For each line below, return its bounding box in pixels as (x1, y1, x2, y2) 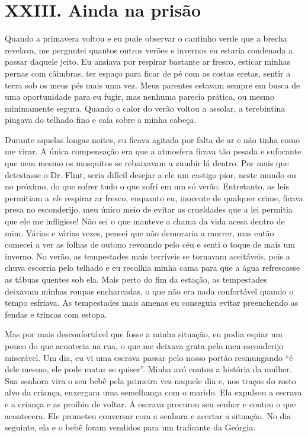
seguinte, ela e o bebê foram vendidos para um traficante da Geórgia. (5, 421, 256, 433)
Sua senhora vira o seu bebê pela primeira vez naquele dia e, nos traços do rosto (5, 374, 296, 387)
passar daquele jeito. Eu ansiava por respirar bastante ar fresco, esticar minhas (5, 55, 291, 68)
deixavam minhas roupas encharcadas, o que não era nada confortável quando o (5, 284, 294, 297)
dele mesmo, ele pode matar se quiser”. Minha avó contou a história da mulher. (5, 363, 292, 375)
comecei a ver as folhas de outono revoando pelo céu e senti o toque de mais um (5, 238, 295, 251)
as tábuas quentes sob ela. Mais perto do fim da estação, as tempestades (5, 273, 267, 285)
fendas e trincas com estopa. (5, 308, 107, 320)
